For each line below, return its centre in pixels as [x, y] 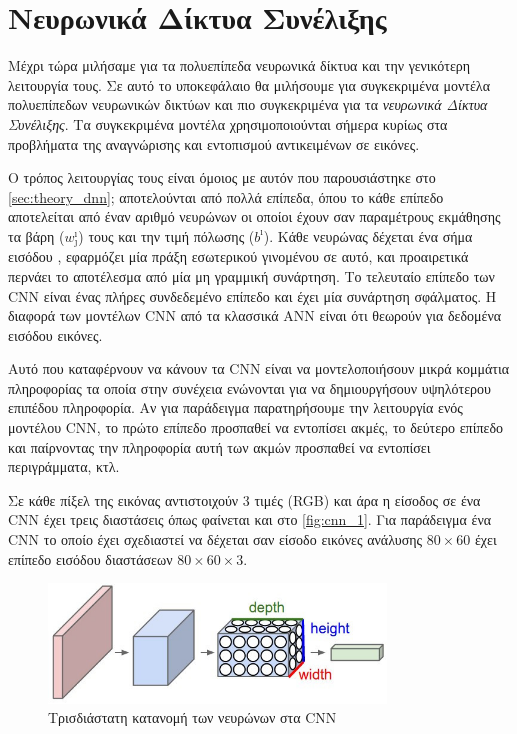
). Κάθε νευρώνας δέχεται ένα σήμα [368, 235]
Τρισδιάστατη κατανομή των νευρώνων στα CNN [192, 717]
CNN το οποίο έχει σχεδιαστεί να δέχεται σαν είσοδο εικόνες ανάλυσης [215, 539]
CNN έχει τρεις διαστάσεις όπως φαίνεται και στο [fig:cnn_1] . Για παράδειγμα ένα [250, 519]
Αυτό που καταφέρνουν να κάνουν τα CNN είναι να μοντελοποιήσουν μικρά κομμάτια [259, 368]
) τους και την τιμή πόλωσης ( [166, 235]
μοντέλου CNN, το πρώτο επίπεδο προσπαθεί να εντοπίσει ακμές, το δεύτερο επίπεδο [255, 427]
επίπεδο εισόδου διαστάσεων [90, 558]
